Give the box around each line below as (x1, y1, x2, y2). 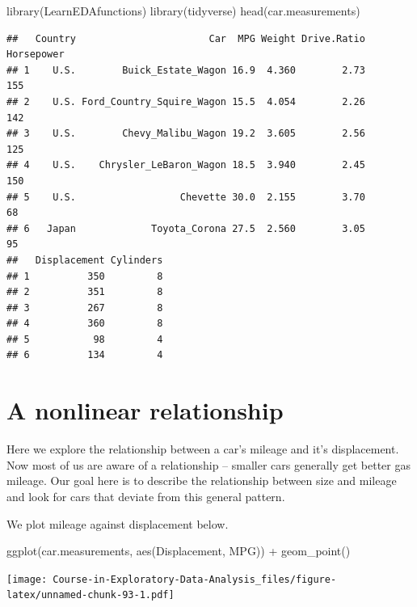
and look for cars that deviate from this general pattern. (6, 487, 285, 504)
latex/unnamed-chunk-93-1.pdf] (6, 589, 175, 601)
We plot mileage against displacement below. (6, 515, 229, 532)
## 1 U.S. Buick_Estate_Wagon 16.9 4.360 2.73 (6, 64, 365, 76)
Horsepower (6, 48, 65, 61)
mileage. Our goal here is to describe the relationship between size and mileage (6, 472, 397, 489)
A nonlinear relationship (6, 394, 284, 427)
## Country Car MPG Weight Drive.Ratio (6, 32, 365, 44)
